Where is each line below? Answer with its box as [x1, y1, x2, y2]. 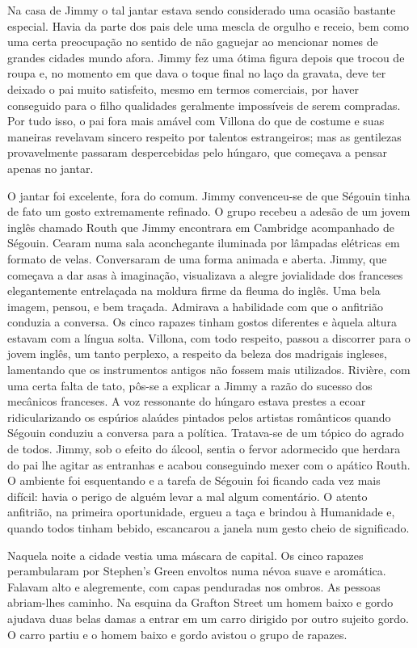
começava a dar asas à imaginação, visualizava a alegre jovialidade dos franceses [7, 266, 403, 283]
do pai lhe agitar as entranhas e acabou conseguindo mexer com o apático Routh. [7, 456, 411, 473]
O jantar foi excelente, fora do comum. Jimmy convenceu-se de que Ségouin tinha [7, 187, 411, 204]
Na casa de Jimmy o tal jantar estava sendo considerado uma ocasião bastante [7, 2, 396, 18]
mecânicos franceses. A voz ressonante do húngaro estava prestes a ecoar [7, 393, 366, 410]
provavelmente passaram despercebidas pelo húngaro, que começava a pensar [7, 144, 387, 161]
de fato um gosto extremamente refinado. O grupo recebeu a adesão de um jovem [7, 203, 411, 220]
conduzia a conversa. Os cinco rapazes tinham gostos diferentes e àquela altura [7, 313, 398, 330]
